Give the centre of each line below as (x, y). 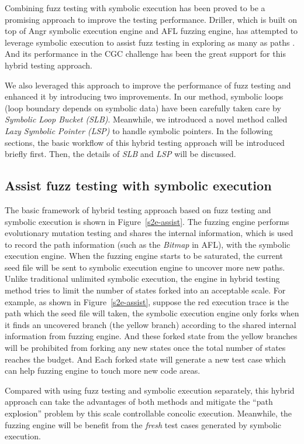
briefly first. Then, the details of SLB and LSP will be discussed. (120, 154)
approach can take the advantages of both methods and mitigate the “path (139, 402)
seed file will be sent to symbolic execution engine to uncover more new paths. (145, 267)
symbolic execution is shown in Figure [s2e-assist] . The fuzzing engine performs (147, 221)
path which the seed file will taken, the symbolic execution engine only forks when (152, 313)
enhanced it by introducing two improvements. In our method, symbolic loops (144, 96)
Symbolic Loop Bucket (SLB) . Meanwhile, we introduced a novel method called (146, 119)
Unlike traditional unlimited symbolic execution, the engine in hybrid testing (142, 279)
